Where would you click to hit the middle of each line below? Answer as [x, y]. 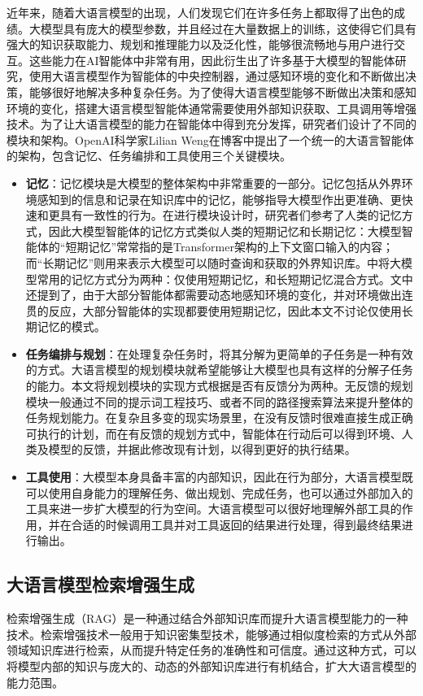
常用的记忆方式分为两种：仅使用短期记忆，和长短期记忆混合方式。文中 [225, 278]
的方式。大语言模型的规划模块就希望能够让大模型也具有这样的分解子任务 [219, 370]
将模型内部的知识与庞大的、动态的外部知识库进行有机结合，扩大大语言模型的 [211, 666]
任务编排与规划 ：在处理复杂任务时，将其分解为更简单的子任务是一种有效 [219, 353]
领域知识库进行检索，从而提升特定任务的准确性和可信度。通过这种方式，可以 [211, 650]
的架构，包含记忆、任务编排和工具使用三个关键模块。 [149, 156]
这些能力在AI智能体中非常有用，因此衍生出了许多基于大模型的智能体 [212, 60]
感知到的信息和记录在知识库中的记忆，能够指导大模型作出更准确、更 [219, 199]
